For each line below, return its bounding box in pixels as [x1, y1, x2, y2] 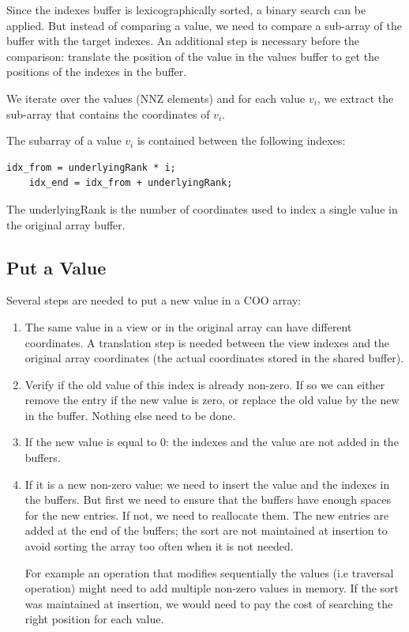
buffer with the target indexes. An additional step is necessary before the [6, 32, 359, 49]
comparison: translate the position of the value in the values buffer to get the [6, 47, 380, 64]
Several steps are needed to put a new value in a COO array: [6, 292, 302, 308]
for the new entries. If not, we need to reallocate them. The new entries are [24, 506, 389, 523]
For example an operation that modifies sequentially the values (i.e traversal [24, 564, 394, 581]
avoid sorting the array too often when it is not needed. [24, 538, 294, 554]
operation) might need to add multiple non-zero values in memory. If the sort [24, 580, 399, 596]
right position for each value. [24, 611, 164, 627]
